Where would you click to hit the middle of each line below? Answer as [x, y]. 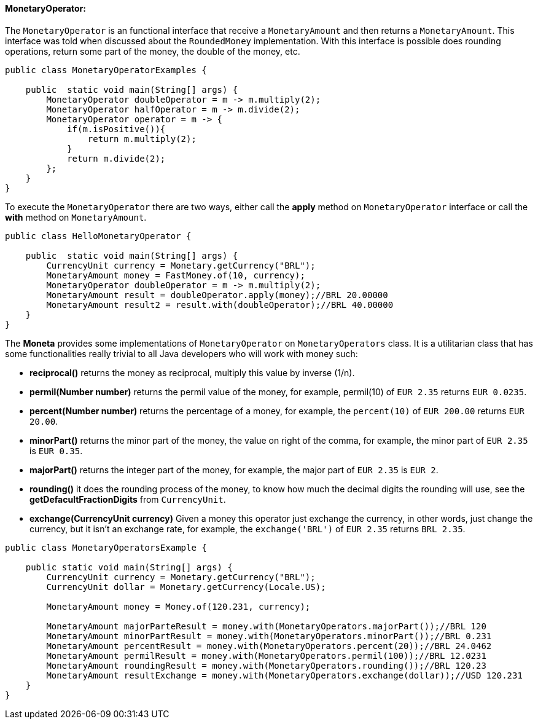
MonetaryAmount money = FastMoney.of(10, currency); [176, 275]
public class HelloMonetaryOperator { [98, 236]
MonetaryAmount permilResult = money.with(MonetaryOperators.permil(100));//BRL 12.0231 [266, 655]
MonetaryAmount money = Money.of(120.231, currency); [178, 606]
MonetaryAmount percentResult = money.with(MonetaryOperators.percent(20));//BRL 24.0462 [269, 646]
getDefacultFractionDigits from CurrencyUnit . [128, 499]
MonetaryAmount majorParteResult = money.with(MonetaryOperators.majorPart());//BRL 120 [266, 626]
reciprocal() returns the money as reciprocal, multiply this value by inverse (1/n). [192, 372]
